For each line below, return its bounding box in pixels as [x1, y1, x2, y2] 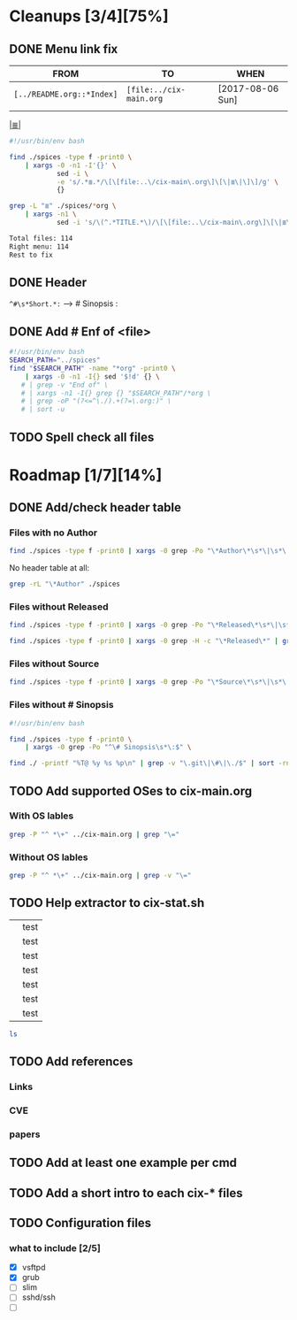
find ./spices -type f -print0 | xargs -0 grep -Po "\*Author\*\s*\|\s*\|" [9, 547, 294, 556]
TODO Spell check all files [9, 429, 155, 444]
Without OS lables [9, 851, 88, 863]
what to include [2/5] [9, 1241, 102, 1254]
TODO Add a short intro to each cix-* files [9, 1186, 243, 1201]
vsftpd [21, 1262, 46, 1273]
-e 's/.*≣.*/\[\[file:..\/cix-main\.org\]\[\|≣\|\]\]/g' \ [56, 177, 278, 187]
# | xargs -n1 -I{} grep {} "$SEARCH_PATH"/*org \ [20, 388, 212, 397]
